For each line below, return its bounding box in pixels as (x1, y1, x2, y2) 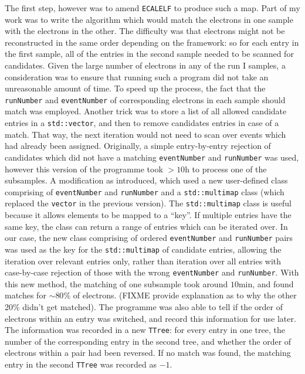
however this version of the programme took (5, 162, 163, 175)
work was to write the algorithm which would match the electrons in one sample (5, 13, 293, 25)
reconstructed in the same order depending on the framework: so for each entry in (5, 36, 299, 48)
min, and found (238, 277, 294, 290)
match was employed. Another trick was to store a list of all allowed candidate (5, 105, 287, 117)
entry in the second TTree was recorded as (5, 358, 157, 370)
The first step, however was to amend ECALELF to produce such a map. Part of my (5, 2, 300, 13)
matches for (5, 289, 46, 301)
